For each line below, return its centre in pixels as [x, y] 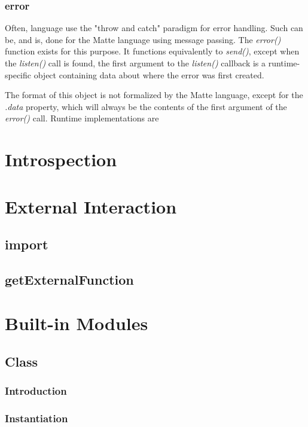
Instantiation [36, 418]
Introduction [36, 391]
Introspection [61, 159]
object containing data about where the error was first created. [149, 74]
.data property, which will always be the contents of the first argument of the [146, 106]
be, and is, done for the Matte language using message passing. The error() [143, 39]
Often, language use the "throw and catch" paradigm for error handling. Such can [154, 28]
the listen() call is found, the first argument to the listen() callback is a [135, 63]
